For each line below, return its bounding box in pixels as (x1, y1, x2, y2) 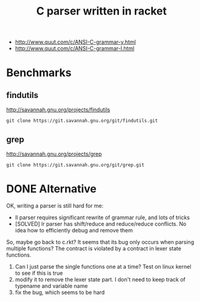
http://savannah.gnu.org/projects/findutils (6, 106, 111, 113)
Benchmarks (6, 66, 72, 80)
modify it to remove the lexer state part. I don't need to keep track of (15, 275, 185, 283)
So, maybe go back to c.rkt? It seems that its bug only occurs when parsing (6, 238, 195, 246)
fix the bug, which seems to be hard (15, 289, 105, 296)
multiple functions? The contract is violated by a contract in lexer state (6, 245, 181, 252)
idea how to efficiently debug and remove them (15, 226, 133, 234)
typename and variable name (15, 282, 88, 289)
